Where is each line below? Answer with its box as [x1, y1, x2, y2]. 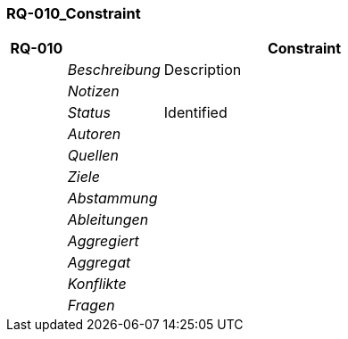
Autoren [67, 125, 121, 144]
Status [67, 103, 111, 122]
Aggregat [67, 253, 131, 272]
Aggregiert [67, 232, 139, 251]
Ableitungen [67, 211, 149, 229]
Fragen [67, 296, 115, 315]
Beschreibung [67, 61, 161, 79]
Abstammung [67, 189, 158, 208]
